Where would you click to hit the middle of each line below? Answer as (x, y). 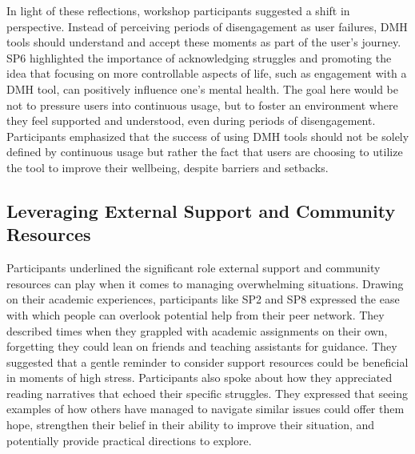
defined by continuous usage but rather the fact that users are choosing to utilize (205, 152)
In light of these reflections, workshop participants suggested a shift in (178, 10)
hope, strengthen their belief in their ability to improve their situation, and (191, 425)
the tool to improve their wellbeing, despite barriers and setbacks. (168, 167)
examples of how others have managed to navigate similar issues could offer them (206, 409)
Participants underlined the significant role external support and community (194, 268)
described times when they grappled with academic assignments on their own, (197, 330)
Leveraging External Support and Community (201, 210)
